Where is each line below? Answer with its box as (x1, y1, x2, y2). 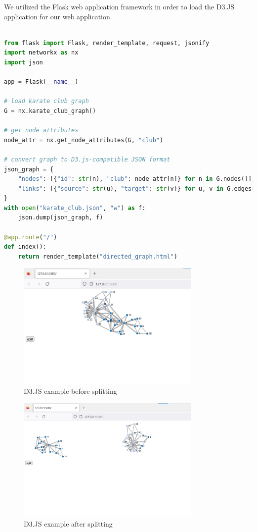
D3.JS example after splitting (24, 519, 113, 529)
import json (4, 58, 43, 66)
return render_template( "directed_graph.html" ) (18, 253, 177, 260)
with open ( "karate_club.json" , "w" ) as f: (4, 204, 146, 212)
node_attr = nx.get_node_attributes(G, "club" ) (4, 136, 164, 144)
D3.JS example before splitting (24, 386, 117, 396)
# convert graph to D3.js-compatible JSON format (4, 156, 171, 163)
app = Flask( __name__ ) (4, 78, 79, 86)
